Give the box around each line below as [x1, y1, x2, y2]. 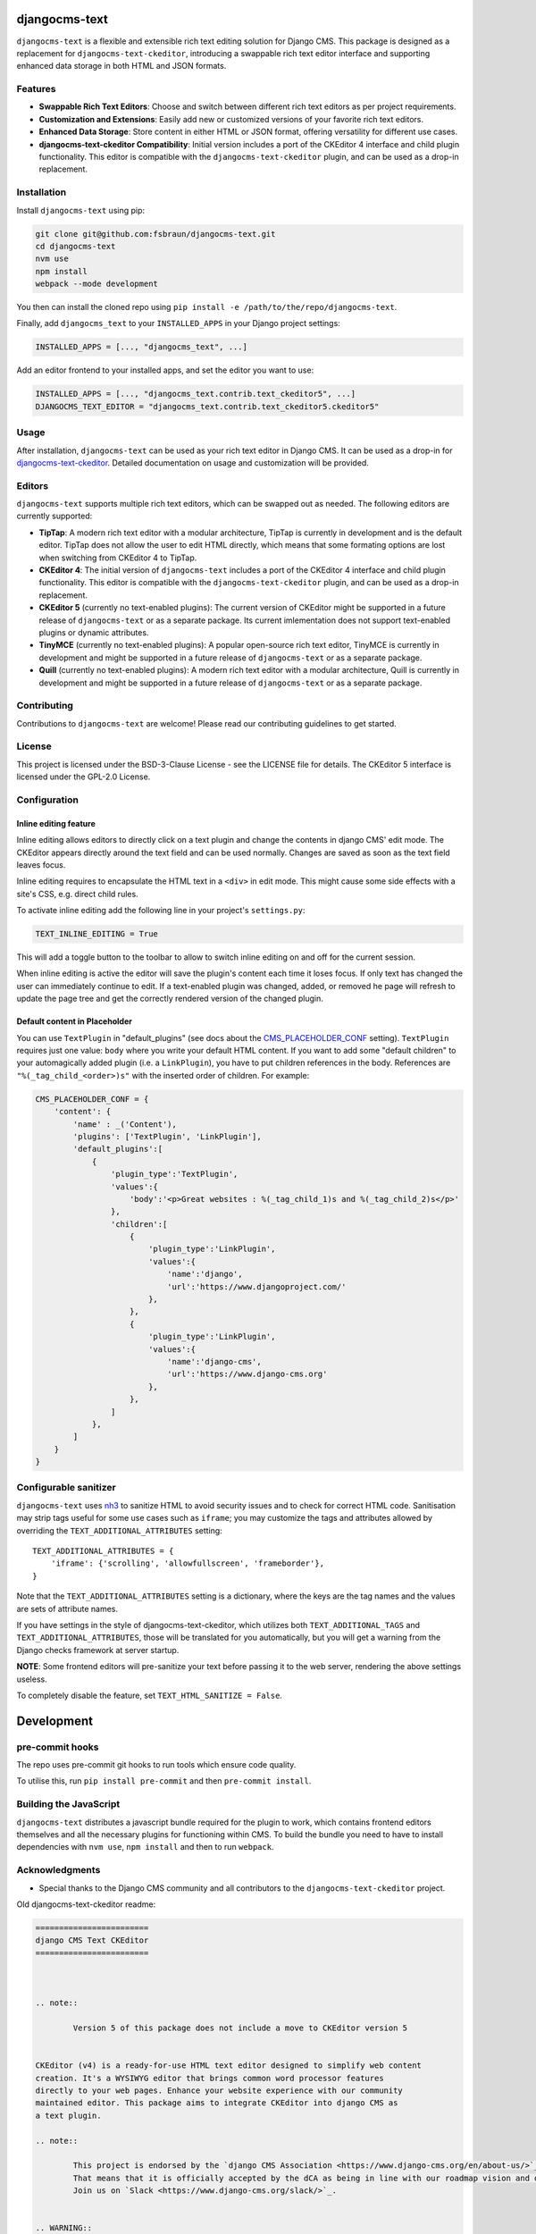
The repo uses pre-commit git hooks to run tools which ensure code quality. [16, 1759, 297, 1770]
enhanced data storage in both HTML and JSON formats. [16, 61, 227, 71]
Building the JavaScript [16, 1798, 121, 1810]
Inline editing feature [16, 818, 96, 828]
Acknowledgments [16, 1864, 101, 1877]
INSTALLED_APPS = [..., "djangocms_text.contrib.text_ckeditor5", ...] [35, 389, 356, 399]
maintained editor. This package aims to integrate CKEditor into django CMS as [35, 2098, 398, 2108]
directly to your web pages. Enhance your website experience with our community [35, 2086, 404, 2095]
